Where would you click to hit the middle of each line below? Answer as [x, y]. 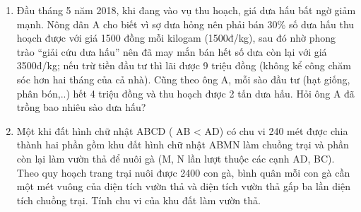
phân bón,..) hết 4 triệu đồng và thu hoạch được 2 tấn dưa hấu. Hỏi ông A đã [185, 93]
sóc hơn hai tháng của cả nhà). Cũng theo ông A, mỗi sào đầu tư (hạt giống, [183, 79]
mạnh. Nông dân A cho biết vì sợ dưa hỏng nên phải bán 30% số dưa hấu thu [185, 24]
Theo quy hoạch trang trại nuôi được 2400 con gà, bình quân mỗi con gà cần [183, 172]
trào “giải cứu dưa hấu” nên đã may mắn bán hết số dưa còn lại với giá [172, 51]
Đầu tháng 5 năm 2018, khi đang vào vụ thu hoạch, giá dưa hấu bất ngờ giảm [186, 10]
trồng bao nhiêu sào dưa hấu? [81, 107]
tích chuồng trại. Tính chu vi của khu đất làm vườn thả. [138, 200]
